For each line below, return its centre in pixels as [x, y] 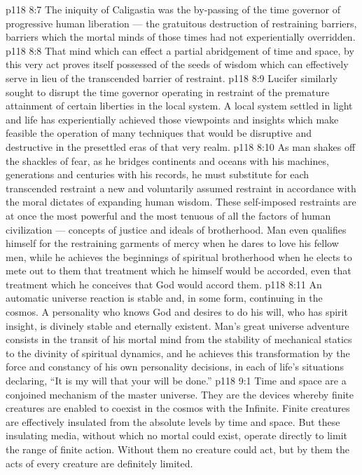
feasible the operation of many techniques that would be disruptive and [159, 133]
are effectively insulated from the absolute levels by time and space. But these [173, 421]
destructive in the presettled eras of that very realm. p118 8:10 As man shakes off [181, 146]
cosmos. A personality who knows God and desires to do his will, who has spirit [177, 312]
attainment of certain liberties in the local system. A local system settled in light [179, 106]
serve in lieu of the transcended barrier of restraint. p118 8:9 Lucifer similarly [172, 78]
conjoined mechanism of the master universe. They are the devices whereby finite [180, 394]
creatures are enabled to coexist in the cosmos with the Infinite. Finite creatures [178, 408]
